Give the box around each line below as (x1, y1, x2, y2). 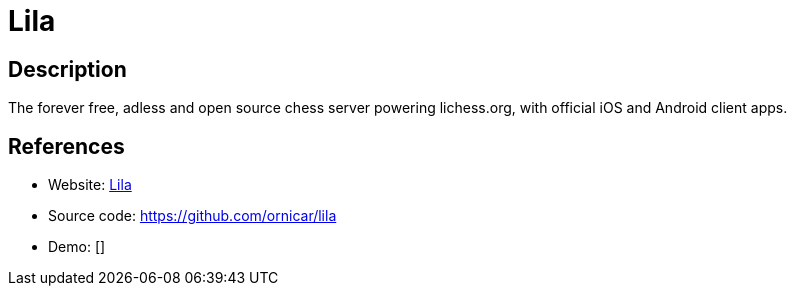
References (8, 133, 125, 159)
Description (8, 56, 127, 82)
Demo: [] (48, 238, 106, 256)
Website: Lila (48, 176, 132, 194)
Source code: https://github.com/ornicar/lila (48, 207, 337, 225)
